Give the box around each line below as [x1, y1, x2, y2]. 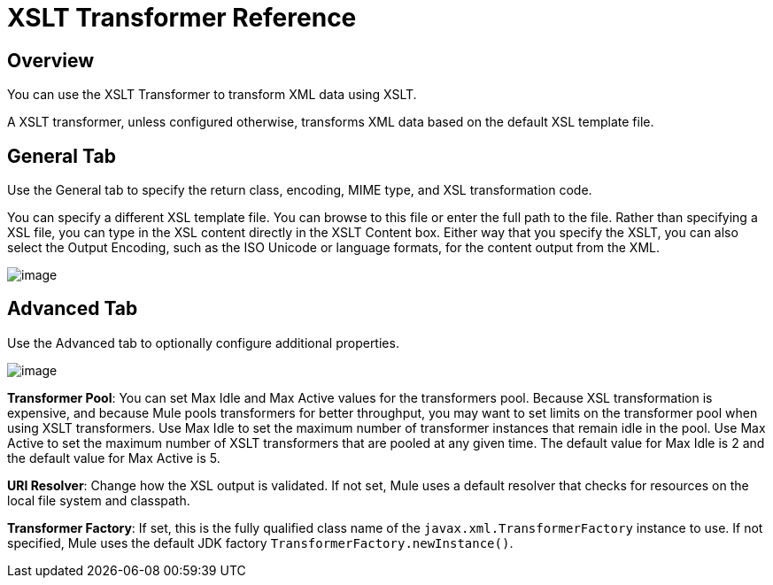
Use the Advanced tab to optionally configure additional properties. [7, 335, 399, 350]
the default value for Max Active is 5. [7, 450, 220, 466]
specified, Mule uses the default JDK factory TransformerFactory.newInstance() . [7, 535, 514, 550]
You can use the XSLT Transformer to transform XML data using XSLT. [7, 87, 417, 103]
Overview [7, 49, 95, 72]
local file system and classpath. [7, 492, 190, 508]
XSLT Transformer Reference [7, 3, 357, 33]
